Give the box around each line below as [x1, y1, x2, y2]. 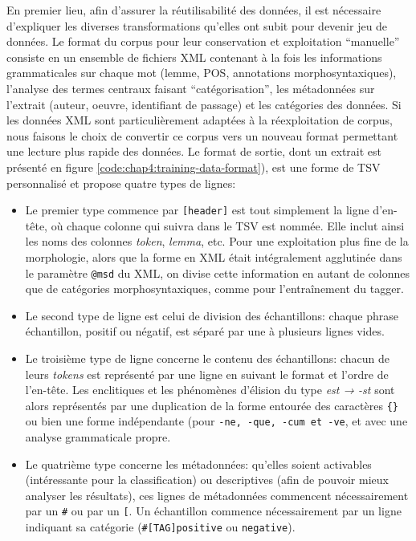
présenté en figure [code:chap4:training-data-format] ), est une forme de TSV [6, 158, 381, 175]
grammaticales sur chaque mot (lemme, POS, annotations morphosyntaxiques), [6, 64, 397, 81]
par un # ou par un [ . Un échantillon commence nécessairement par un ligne [25, 502, 402, 519]
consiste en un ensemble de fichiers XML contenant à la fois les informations [6, 48, 382, 65]
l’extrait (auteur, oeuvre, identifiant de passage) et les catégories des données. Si [6, 96, 402, 112]
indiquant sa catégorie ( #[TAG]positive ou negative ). [25, 519, 296, 535]
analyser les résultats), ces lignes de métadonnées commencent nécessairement [25, 486, 409, 503]
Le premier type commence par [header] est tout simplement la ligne [25, 201, 369, 218]
